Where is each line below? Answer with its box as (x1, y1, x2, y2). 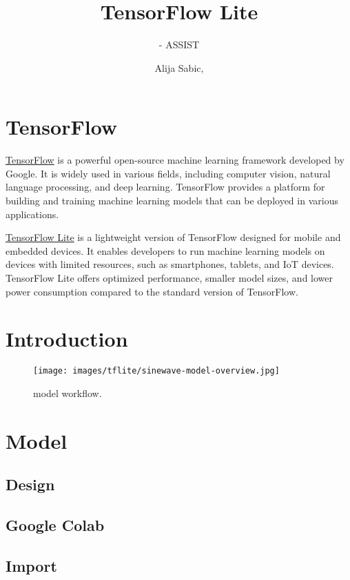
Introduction (6, 325, 128, 353)
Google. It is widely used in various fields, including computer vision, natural (6, 166, 331, 180)
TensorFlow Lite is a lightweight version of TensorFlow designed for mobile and (6, 230, 341, 244)
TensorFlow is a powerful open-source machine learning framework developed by (6, 153, 344, 167)
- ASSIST (158, 37, 200, 52)
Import (6, 554, 57, 576)
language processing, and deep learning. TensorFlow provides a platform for (6, 180, 325, 194)
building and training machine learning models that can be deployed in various (6, 193, 338, 208)
